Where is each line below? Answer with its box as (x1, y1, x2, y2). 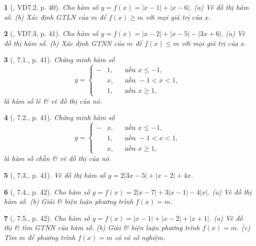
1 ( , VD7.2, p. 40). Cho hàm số (4, 2, 98, 12)
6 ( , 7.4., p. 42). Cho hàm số (4, 186, 90, 197)
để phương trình (28, 232, 75, 242)
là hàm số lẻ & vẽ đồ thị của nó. (4, 95, 102, 106)
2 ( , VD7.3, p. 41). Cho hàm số (4, 28, 98, 39)
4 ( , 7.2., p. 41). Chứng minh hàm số (4, 112, 115, 123)
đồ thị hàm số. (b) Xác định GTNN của (4, 38, 125, 48)
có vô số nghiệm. (115, 232, 165, 242)
